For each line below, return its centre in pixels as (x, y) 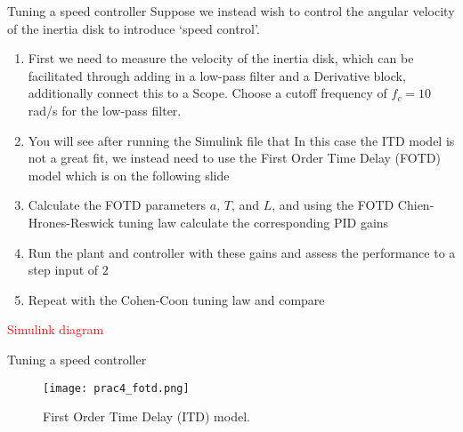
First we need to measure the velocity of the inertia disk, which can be (221, 58)
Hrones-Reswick (71, 222)
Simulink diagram (56, 329)
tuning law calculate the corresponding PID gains (253, 222)
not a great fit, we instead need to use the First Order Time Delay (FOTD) (234, 158)
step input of (63, 270)
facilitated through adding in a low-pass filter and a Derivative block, (217, 75)
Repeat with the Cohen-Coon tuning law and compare (176, 299)
